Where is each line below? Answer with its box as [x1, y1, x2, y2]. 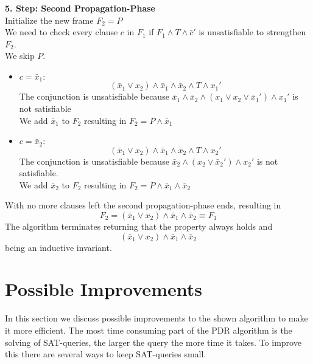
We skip [5, 49, 35, 62]
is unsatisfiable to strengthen [199, 26, 306, 38]
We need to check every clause [5, 26, 118, 38]
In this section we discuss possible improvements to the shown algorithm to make [5, 312, 308, 325]
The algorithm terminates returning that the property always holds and [5, 220, 273, 233]
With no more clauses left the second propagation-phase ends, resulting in [5, 199, 281, 211]
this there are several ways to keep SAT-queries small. [5, 348, 206, 360]
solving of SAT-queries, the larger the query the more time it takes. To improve [5, 335, 301, 348]
